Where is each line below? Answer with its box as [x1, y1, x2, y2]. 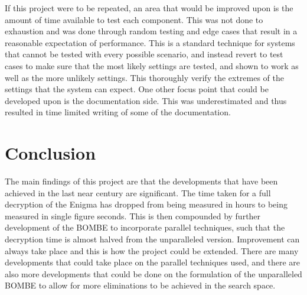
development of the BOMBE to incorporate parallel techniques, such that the [5, 221, 285, 234]
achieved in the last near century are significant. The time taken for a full [5, 186, 271, 199]
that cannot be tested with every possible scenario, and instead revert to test [5, 48, 283, 60]
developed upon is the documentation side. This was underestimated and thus [5, 94, 287, 106]
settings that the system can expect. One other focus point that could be [5, 83, 269, 95]
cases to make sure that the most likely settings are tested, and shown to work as [5, 59, 299, 72]
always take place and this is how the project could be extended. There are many [5, 244, 299, 257]
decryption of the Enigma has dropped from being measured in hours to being [5, 198, 288, 210]
